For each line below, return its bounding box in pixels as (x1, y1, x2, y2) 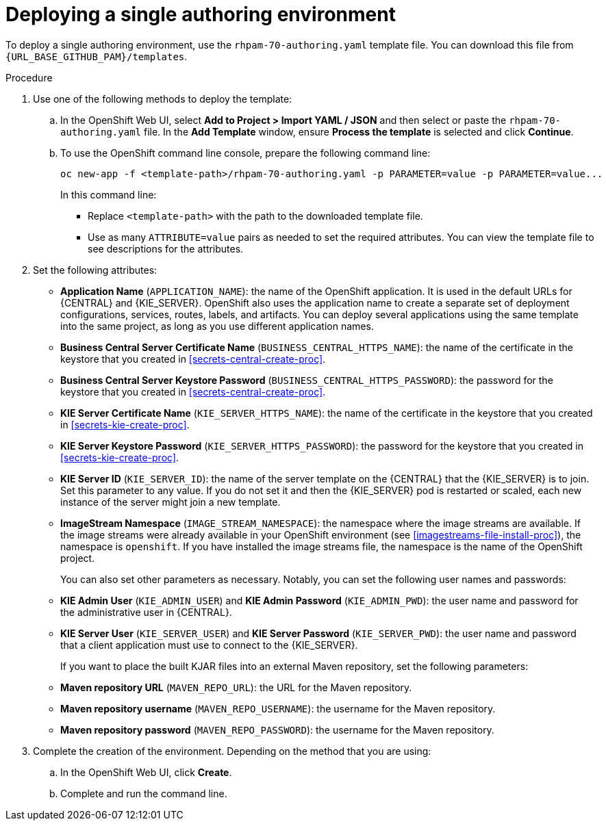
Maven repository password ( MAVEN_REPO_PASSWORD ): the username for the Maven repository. (60, 723, 494, 736)
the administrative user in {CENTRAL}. (60, 606, 232, 618)
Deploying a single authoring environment (5, 3, 396, 26)
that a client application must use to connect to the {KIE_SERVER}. (60, 638, 358, 651)
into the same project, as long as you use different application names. (60, 320, 374, 332)
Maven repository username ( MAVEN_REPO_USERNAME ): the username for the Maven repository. (60, 702, 496, 714)
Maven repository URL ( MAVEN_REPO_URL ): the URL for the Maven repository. (60, 681, 412, 693)
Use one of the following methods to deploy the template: (33, 92, 292, 105)
